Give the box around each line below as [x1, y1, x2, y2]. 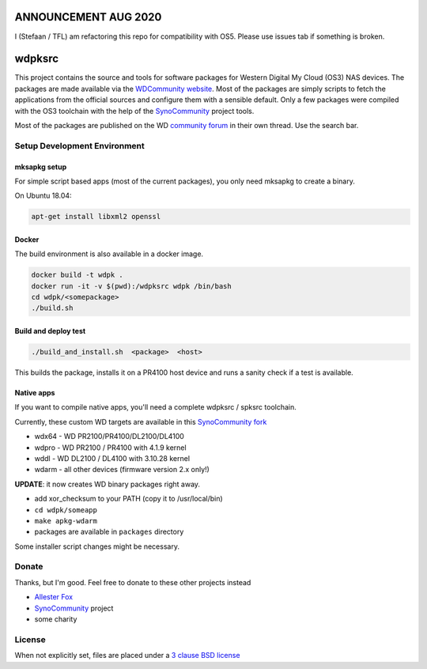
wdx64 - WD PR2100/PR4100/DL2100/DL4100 [34, 432, 185, 441]
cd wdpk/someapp [34, 505, 98, 514]
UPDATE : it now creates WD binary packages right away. [14, 479, 201, 489]
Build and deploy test [14, 327, 86, 336]
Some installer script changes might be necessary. [14, 542, 179, 551]
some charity [34, 614, 77, 624]
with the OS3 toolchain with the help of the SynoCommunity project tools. [14, 106, 255, 115]
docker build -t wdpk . [31, 270, 124, 280]
